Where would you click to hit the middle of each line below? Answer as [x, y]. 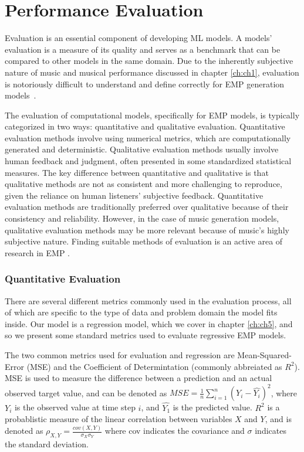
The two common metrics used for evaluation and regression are [120, 355]
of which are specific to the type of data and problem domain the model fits [141, 312]
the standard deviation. [47, 443]
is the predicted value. [212, 407]
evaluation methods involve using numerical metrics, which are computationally [148, 137]
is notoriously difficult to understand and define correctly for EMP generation [145, 84]
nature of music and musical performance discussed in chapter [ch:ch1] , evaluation [152, 72]
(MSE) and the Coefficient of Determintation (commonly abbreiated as [154, 366]
